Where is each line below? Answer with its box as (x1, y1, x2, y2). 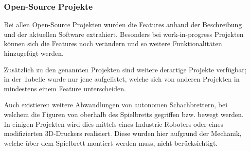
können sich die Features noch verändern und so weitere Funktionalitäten (4, 38, 222, 49)
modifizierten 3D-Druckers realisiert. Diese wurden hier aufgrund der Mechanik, (4, 128, 242, 138)
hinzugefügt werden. (4, 48, 64, 58)
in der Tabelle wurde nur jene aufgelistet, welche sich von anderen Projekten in (4, 74, 240, 84)
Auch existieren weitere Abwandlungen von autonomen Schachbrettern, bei (4, 100, 228, 110)
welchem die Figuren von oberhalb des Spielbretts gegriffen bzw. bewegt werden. (4, 109, 244, 119)
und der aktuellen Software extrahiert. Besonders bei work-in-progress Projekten (4, 29, 244, 39)
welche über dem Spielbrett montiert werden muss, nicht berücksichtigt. (4, 137, 218, 148)
